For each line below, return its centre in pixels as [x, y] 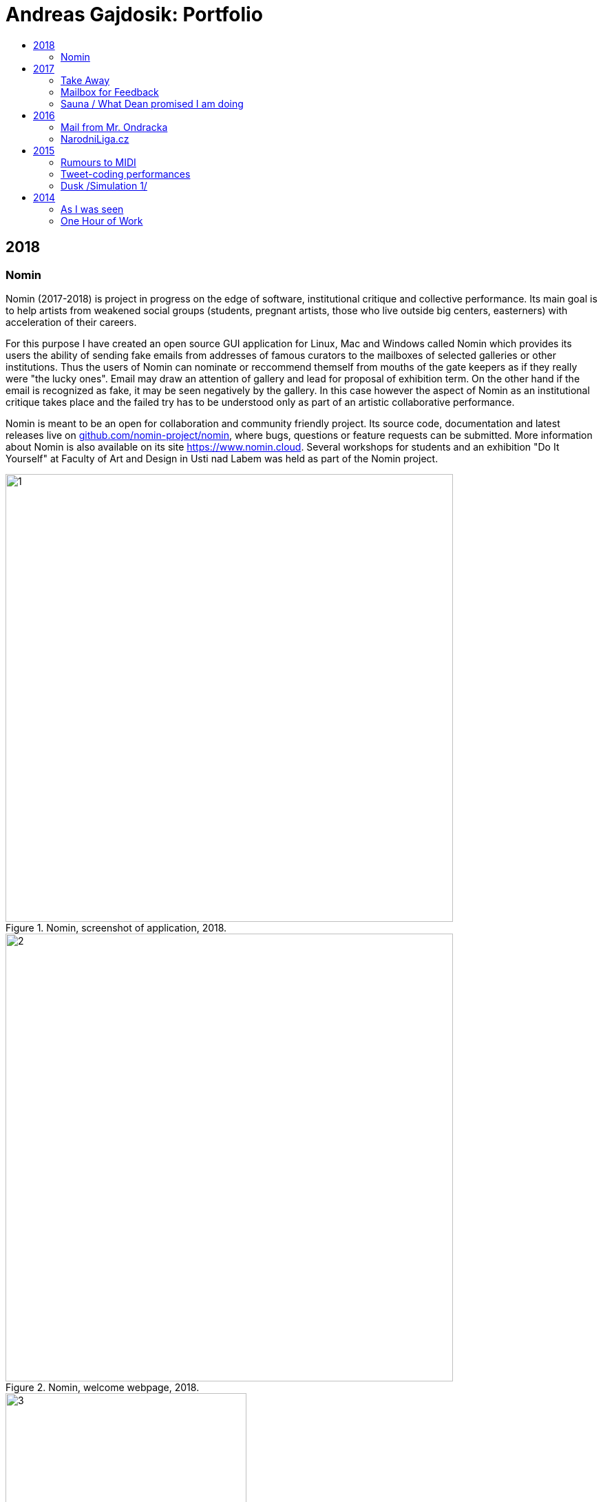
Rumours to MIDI [98, 162]
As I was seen [92, 209]
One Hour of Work [102, 220]
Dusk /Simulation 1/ [104, 185]
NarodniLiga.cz [95, 138]
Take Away [85, 80]
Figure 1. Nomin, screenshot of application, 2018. [116, 927]
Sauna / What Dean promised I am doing [152, 103]
